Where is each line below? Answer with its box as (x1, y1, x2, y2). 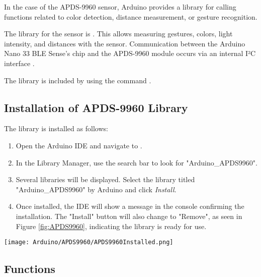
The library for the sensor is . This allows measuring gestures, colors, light (4, 28, 233, 39)
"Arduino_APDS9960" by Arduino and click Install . (16, 184, 177, 194)
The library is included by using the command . (4, 75, 151, 85)
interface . (4, 58, 35, 68)
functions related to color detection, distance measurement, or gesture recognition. (4, 11, 257, 22)
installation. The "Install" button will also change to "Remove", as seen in (16, 210, 242, 221)
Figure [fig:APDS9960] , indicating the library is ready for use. (16, 220, 207, 231)
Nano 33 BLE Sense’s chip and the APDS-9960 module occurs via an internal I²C (4, 48, 256, 59)
